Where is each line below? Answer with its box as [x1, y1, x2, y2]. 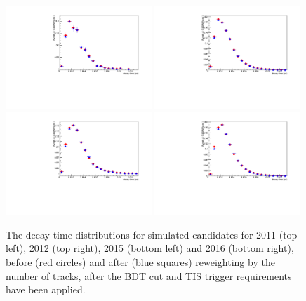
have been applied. [6, 282, 86, 297]
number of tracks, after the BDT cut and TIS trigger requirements [6, 268, 292, 283]
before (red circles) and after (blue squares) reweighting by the [6, 255, 275, 269]
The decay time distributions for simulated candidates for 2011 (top [6, 227, 298, 241]
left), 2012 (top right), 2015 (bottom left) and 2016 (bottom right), [6, 241, 294, 255]
